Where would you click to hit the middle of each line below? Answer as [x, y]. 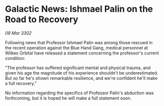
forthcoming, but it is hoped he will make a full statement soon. [68, 98]
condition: [15, 58]
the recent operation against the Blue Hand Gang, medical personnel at [76, 48]
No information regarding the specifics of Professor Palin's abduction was [79, 93]
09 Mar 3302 [18, 33]
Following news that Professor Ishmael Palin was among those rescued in [79, 42]
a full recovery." [21, 83]
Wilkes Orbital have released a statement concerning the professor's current [82, 53]
